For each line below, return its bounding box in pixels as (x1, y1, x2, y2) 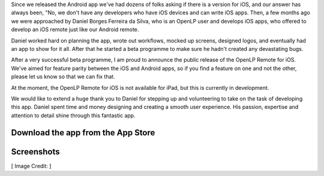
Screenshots (11, 147, 60, 157)
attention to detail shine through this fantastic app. (11, 111, 136, 119)
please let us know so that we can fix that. (11, 73, 115, 80)
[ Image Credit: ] (11, 162, 52, 169)
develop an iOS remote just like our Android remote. (11, 26, 139, 33)
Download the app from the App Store (11, 128, 155, 138)
